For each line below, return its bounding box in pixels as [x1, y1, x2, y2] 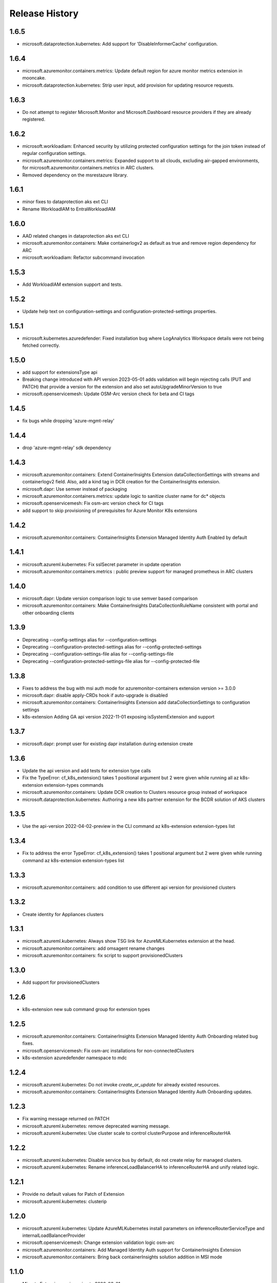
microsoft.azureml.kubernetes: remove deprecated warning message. [22, 1123, 170, 1129]
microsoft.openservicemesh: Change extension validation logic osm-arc [22, 1239, 174, 1246]
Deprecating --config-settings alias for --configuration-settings [22, 636, 156, 643]
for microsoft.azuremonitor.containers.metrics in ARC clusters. [22, 165, 154, 171]
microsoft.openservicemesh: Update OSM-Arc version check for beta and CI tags [22, 391, 195, 397]
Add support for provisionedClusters [22, 979, 100, 985]
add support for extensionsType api [22, 369, 97, 375]
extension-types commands [44, 782, 104, 788]
